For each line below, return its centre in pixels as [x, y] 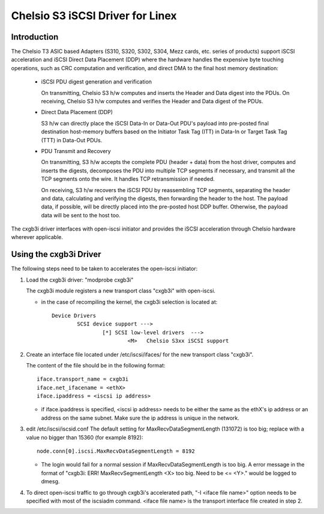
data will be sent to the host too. [81, 215]
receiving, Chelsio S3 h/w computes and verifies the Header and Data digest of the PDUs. [152, 101]
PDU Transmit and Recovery [76, 151]
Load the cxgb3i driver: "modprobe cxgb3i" [80, 280]
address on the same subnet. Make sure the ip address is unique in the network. [140, 418]
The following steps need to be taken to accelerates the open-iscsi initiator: [104, 269]
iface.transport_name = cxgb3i [83, 379]
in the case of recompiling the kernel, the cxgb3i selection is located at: [129, 302]
